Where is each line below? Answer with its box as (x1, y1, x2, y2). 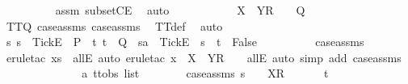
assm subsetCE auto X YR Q (55, 2, 305, 18)
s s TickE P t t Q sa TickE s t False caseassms (6, 33, 364, 50)
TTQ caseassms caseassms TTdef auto (6, 17, 223, 34)
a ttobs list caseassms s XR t (82, 65, 329, 82)
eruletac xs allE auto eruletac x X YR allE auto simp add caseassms (6, 48, 402, 65)
